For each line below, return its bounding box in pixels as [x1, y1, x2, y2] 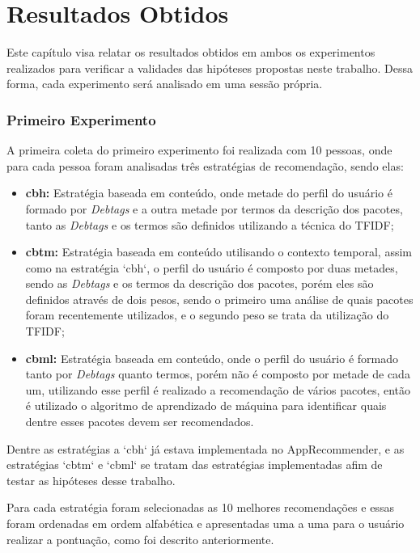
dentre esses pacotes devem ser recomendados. [25, 413, 254, 430]
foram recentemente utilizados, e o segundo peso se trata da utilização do [25, 306, 389, 323]
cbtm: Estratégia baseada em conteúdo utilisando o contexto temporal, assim [25, 243, 413, 260]
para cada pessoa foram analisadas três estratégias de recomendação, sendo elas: [6, 157, 404, 174]
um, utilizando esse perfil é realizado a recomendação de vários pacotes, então [25, 381, 411, 398]
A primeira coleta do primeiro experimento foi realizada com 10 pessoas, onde [6, 141, 392, 158]
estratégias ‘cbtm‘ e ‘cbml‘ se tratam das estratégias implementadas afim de [6, 456, 383, 473]
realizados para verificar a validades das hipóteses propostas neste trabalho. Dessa [6, 59, 414, 76]
